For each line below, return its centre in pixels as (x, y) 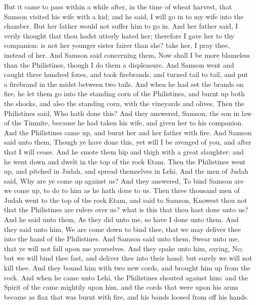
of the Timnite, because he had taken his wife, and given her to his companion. (124, 123)
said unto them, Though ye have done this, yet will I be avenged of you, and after (128, 142)
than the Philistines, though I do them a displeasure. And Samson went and (119, 64)
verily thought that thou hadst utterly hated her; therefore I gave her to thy (119, 35)
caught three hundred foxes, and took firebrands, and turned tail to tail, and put (126, 74)
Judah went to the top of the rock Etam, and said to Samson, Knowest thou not (126, 200)
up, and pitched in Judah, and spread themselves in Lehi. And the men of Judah (126, 171)
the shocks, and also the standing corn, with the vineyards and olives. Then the (124, 103)
